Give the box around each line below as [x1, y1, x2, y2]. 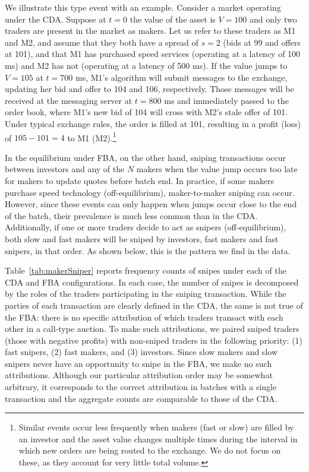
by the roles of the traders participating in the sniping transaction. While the [5, 287, 286, 300]
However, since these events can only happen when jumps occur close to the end [5, 198, 297, 210]
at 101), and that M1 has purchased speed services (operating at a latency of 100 [5, 47, 301, 60]
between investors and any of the [5, 163, 125, 175]
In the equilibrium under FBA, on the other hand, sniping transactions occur [5, 151, 286, 163]
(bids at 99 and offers [223, 36, 301, 48]
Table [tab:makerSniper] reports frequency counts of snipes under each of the [5, 264, 286, 277]
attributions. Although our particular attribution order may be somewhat [5, 369, 273, 381]
